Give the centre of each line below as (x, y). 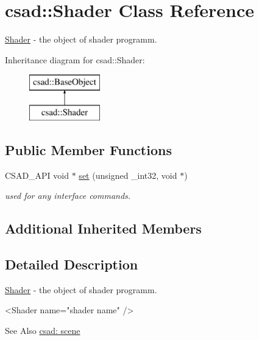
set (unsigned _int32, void (128, 175)
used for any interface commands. (68, 196)
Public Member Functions (88, 149)
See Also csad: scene (43, 331)
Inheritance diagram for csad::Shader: (75, 59)
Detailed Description (72, 264)
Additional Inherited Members (103, 228)
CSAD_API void (37, 175)
